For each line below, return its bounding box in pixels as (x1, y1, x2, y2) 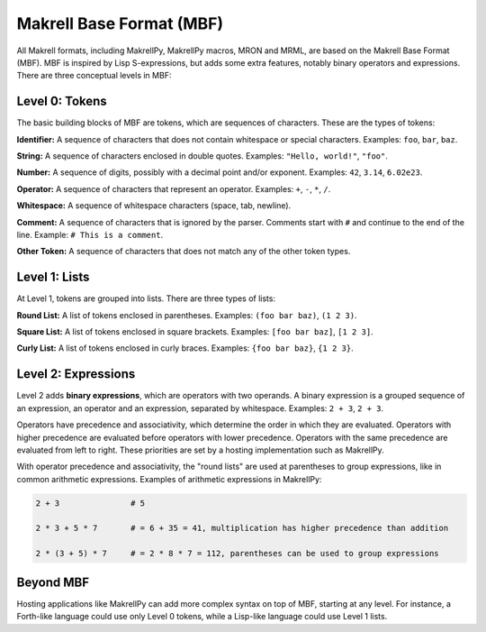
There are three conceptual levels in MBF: (16, 70, 172, 81)
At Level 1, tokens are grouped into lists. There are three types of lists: (16, 293, 276, 304)
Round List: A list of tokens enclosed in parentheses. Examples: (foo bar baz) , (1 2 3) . (16, 309, 357, 320)
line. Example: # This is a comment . (16, 229, 164, 240)
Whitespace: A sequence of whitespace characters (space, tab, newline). (16, 200, 292, 211)
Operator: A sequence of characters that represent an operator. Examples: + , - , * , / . (16, 183, 331, 194)
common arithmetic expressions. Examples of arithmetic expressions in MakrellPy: (16, 473, 322, 484)
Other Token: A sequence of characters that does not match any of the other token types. (16, 246, 351, 257)
